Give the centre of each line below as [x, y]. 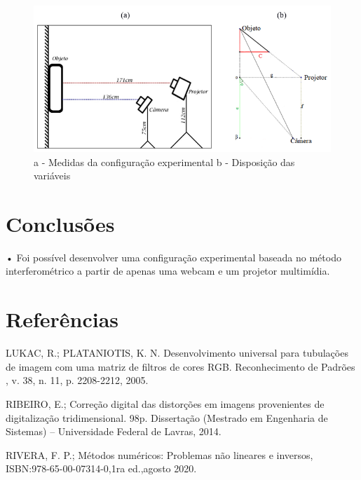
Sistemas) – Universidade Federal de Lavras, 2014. [114, 431]
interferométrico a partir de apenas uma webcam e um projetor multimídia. [168, 271]
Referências [62, 319]
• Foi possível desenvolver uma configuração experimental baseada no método [173, 257]
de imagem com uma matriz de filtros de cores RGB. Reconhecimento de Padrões [180, 366]
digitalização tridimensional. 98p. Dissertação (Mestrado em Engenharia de [167, 417]
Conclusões [60, 223]
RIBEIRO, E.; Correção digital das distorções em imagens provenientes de [165, 403]
